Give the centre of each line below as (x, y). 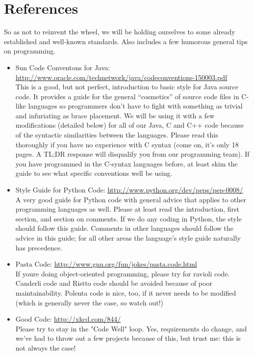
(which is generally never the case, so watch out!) (89, 302)
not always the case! (46, 347)
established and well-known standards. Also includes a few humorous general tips (126, 41)
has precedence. (39, 247)
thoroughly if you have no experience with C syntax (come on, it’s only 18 (127, 144)
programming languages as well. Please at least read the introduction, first (127, 209)
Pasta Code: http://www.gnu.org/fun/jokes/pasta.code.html (106, 264)
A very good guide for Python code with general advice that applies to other (131, 199)
